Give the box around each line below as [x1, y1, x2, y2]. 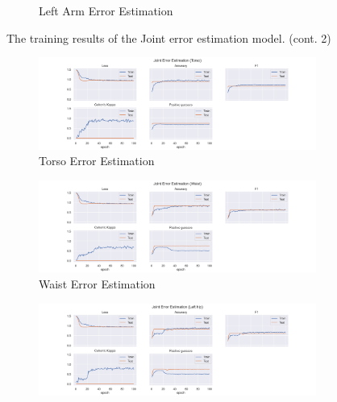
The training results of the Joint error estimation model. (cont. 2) [6, 29, 331, 46]
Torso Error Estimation [39, 152, 155, 169]
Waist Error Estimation [39, 276, 156, 292]
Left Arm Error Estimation [39, 2, 173, 19]
